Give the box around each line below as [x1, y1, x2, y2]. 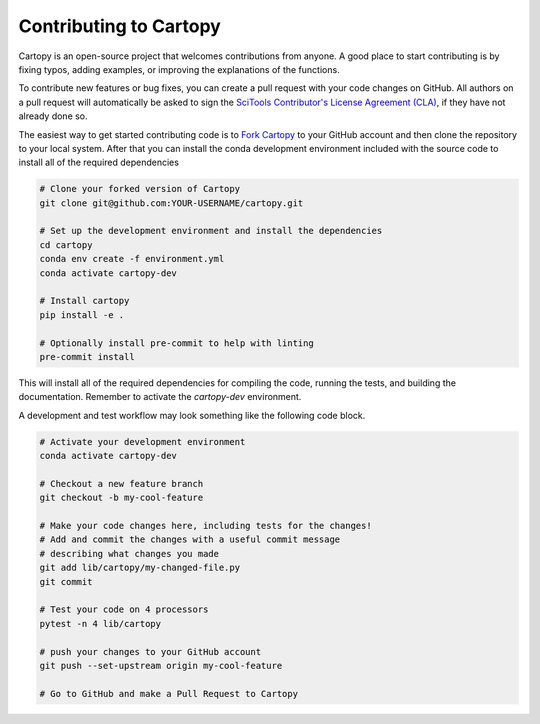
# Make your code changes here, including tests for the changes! [39, 520, 372, 532]
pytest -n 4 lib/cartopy [39, 618, 162, 629]
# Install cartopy [39, 295, 130, 307]
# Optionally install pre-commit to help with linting [39, 337, 314, 349]
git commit [39, 576, 93, 587]
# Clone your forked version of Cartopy [39, 183, 240, 195]
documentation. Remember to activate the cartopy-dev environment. [18, 391, 302, 403]
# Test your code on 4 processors [39, 604, 209, 615]
